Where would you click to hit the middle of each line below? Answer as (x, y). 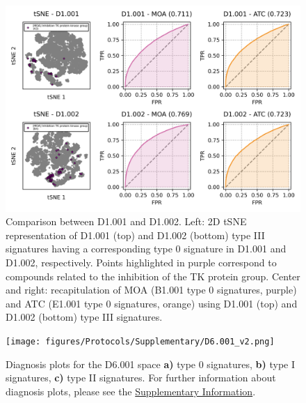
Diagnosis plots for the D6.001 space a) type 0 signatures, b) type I (151, 364)
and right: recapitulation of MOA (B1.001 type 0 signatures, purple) (151, 290)
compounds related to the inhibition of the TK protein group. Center (153, 276)
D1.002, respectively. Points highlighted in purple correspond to (141, 263)
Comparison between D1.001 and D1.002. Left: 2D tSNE (126, 221)
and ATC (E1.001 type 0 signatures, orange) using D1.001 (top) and (152, 303)
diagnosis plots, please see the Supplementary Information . (131, 391)
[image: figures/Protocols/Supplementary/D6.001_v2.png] (140, 341)
